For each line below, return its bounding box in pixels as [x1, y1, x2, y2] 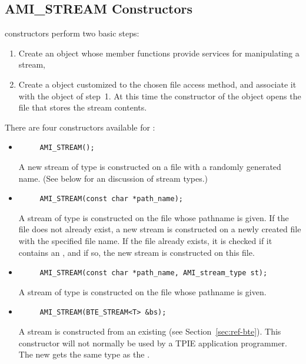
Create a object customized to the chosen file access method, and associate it [18, 78, 297, 90]
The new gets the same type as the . [18, 348, 150, 360]
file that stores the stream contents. [18, 101, 147, 113]
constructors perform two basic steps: [5, 27, 139, 39]
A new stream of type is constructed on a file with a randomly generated [18, 161, 281, 173]
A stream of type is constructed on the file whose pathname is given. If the [18, 211, 289, 223]
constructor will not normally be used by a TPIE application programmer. [18, 336, 287, 349]
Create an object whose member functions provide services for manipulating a [18, 46, 300, 59]
